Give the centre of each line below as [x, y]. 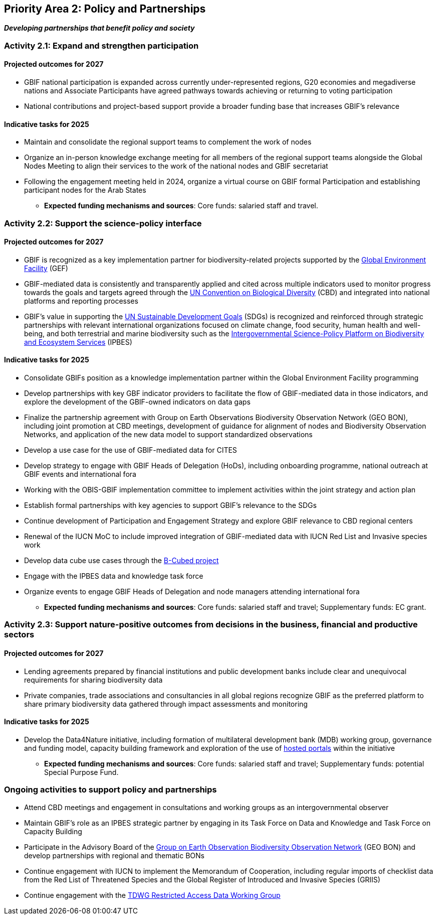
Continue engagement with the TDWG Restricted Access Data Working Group [152, 895]
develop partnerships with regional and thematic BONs [114, 855]
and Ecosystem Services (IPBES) [78, 342]
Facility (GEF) [46, 268]
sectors [19, 635]
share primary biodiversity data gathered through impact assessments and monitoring [166, 704]
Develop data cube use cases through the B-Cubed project [122, 561]
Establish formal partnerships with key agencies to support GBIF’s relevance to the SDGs [170, 505]
